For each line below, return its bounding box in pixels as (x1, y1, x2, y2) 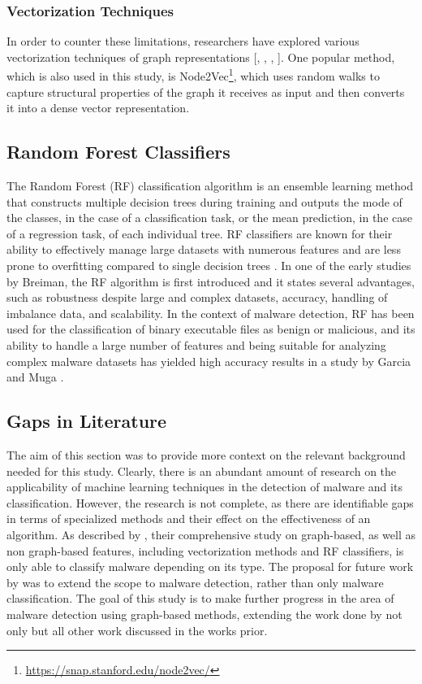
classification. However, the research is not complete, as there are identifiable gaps (6, 494, 414, 511)
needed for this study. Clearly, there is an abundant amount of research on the (6, 462, 397, 479)
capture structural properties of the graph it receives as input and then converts (6, 83, 405, 100)
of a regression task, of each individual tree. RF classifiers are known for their (6, 224, 393, 242)
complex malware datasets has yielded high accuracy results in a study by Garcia (6, 352, 411, 369)
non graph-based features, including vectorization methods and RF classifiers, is (6, 542, 404, 559)
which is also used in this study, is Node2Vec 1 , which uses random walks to (6, 65, 380, 85)
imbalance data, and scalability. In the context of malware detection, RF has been (6, 304, 415, 321)
